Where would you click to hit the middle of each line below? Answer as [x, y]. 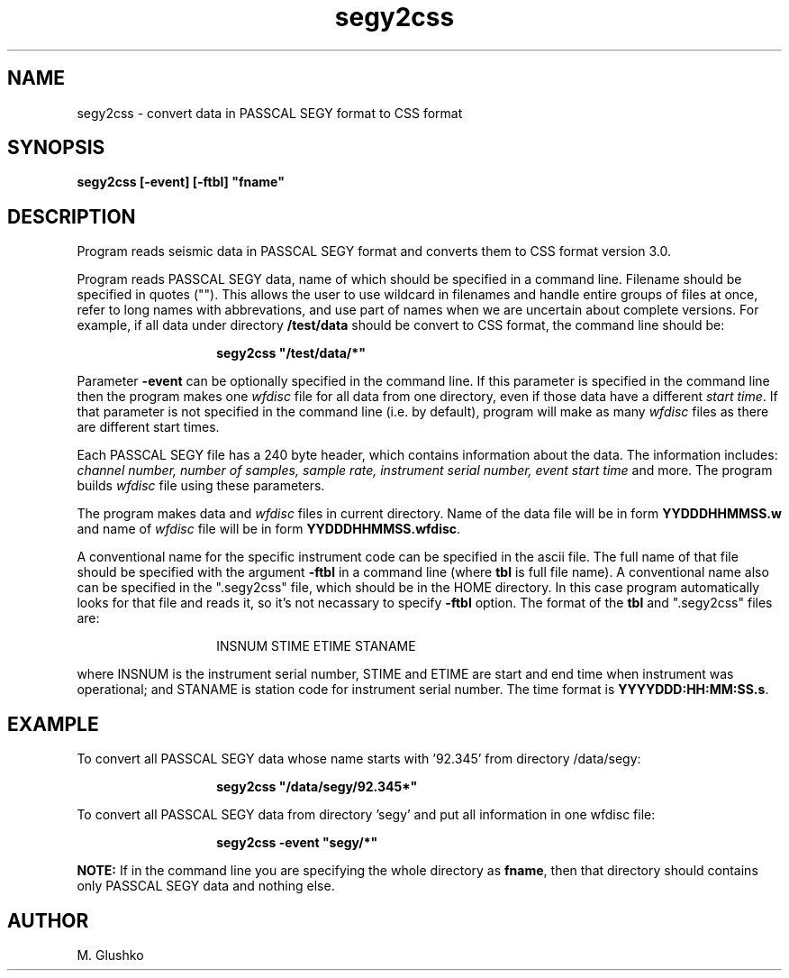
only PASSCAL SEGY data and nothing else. [206, 886]
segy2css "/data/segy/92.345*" [317, 787]
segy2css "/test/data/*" [291, 353]
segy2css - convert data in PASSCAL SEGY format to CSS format [270, 113]
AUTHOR [48, 920]
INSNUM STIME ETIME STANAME [316, 646]
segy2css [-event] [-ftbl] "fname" [181, 182]
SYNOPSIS [56, 148]
